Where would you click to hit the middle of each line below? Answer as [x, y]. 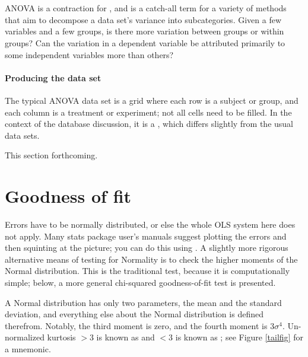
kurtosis [61, 337]
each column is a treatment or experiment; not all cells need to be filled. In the [148, 112]
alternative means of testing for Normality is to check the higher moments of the [151, 259]
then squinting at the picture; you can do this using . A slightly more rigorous [147, 248]
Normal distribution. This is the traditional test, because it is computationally [147, 271]
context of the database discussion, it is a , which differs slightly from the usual [149, 124]
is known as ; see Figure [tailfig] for [239, 337]
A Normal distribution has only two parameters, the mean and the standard [143, 302]
